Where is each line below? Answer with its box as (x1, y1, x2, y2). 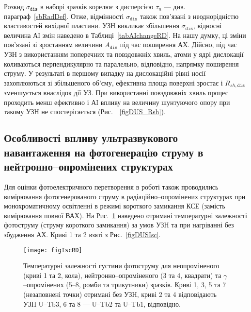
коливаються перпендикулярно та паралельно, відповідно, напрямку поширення (4, 58, 239, 69)
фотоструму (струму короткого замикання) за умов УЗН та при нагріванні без (4, 220, 234, 230)
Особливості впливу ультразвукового (4, 130, 178, 145)
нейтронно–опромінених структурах (4, 159, 173, 174)
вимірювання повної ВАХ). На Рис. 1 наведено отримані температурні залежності (4, 210, 247, 220)
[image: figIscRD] (23, 246, 82, 254)
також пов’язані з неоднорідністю (140, 11, 239, 21)
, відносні (193, 20, 222, 31)
